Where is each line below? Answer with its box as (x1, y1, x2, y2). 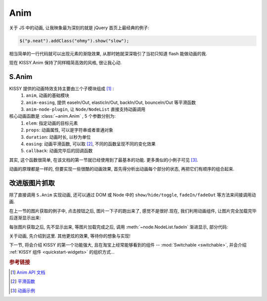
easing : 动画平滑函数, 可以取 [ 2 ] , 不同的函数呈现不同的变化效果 (26, 141, 156, 147)
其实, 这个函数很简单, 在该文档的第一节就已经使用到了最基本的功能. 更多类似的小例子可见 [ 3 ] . (9, 157, 198, 163)
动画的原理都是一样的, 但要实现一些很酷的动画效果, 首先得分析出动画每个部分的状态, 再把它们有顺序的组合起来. (9, 166, 234, 172)
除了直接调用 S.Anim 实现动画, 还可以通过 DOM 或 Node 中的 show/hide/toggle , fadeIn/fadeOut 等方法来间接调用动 (9, 192, 257, 198)
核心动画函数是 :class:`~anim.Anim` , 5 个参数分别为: (9, 113, 116, 119)
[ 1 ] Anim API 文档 (10, 269, 45, 275)
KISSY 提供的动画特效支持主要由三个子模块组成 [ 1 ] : (9, 86, 114, 91)
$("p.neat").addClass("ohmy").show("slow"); (19, 38, 130, 43)
